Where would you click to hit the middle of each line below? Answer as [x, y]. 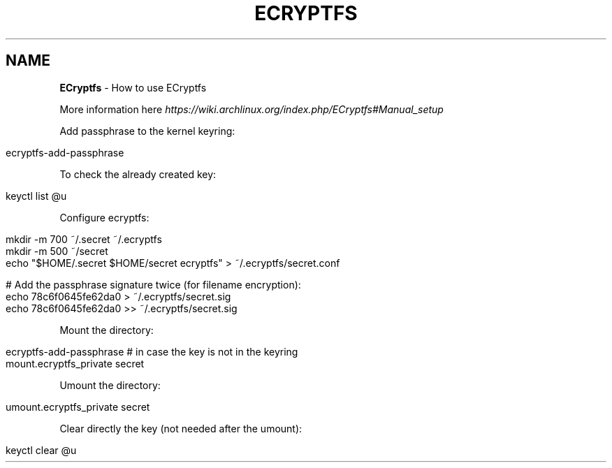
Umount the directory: [110, 385]
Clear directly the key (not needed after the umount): [181, 428]
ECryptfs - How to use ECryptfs [133, 87]
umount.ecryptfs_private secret [78, 407]
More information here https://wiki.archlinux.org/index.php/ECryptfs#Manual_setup [252, 109]
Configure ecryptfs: [104, 217]
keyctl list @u [36, 196]
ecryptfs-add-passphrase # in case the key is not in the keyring [152, 351]
